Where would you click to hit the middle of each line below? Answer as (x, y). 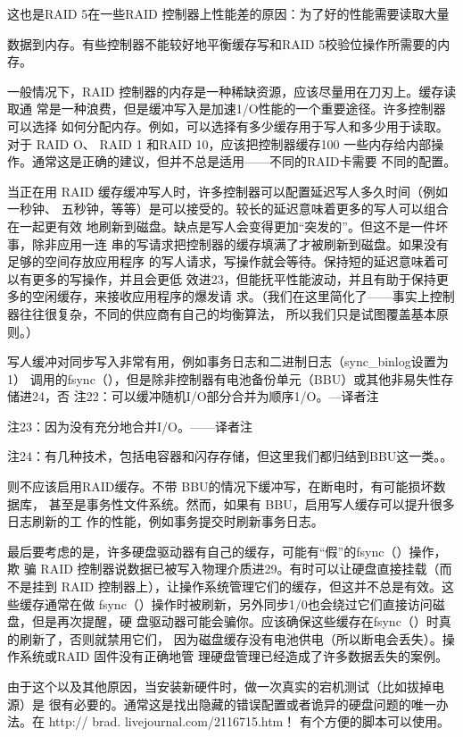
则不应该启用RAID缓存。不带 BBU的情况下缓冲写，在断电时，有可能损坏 (220, 486)
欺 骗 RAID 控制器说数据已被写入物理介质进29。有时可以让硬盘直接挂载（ (223, 569)
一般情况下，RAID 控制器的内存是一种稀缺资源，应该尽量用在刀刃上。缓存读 (232, 91)
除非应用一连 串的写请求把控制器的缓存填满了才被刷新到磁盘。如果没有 (240, 243)
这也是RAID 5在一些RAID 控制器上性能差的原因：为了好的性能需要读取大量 (228, 13)
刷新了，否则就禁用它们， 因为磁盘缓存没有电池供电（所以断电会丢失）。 (231, 638)
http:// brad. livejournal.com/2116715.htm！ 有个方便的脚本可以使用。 (249, 721)
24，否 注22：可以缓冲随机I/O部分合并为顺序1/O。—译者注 (205, 396)
